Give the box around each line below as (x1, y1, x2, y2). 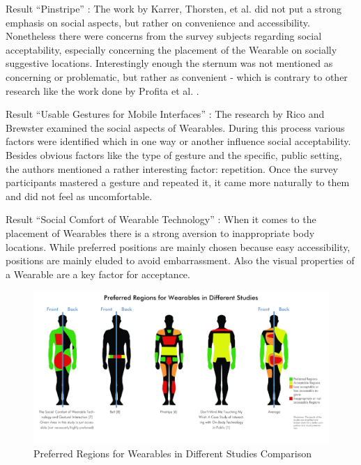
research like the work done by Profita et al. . (6, 83, 199, 98)
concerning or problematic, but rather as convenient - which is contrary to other (6, 69, 348, 84)
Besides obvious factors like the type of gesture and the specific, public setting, (6, 147, 342, 162)
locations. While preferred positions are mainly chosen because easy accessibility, (6, 239, 351, 254)
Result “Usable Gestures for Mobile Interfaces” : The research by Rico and (6, 107, 325, 121)
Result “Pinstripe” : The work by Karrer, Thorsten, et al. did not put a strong (6, 1, 342, 15)
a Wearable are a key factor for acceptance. (6, 266, 190, 281)
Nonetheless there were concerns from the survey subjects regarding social (6, 29, 322, 43)
